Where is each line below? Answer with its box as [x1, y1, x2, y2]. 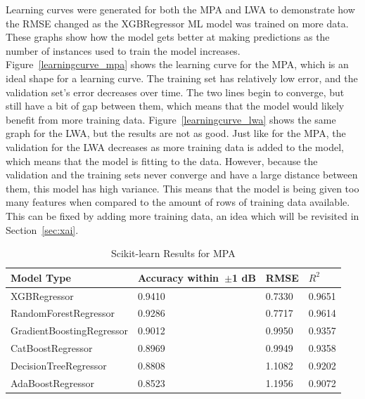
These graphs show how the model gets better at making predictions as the [6, 30, 330, 44]
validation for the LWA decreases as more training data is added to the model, [6, 139, 344, 154]
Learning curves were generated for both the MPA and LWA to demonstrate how [6, 2, 355, 16]
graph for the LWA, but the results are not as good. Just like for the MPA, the [6, 126, 346, 140]
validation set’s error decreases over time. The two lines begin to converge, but [6, 84, 345, 99]
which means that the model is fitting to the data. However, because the [6, 153, 318, 168]
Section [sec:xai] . [6, 222, 79, 237]
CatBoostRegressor [11, 341, 93, 355]
